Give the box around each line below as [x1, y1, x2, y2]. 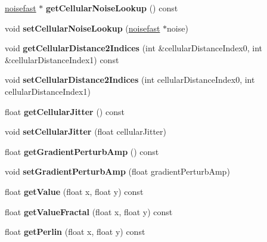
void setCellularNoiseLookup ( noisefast [5, 21, 160, 34]
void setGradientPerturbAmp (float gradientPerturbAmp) [5, 165, 230, 178]
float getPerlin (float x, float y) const [5, 225, 145, 238]
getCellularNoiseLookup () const [46, 2, 178, 14]
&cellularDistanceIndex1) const [5, 53, 119, 66]
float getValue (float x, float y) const [5, 185, 144, 197]
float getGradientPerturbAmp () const [5, 145, 159, 157]
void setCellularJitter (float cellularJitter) [5, 125, 166, 138]
